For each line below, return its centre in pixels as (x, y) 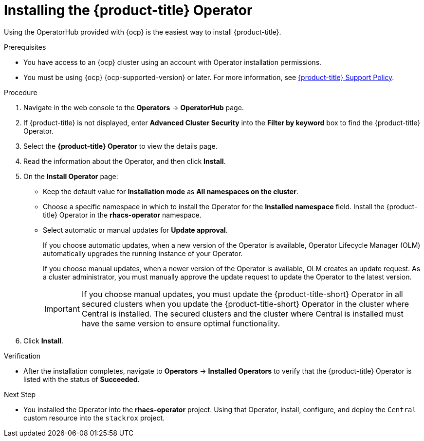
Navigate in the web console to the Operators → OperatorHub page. (134, 107)
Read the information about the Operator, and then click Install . (125, 161)
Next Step (20, 394)
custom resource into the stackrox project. (94, 418)
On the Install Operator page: (71, 176)
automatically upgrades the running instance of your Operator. (143, 253)
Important (62, 309)
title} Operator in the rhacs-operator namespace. (122, 215)
